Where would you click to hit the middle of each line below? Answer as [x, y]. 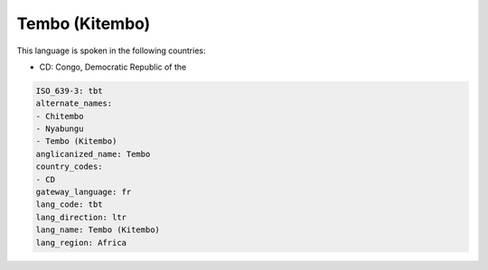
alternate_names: [74, 103]
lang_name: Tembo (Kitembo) [98, 230]
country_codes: [69, 167]
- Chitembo [60, 116]
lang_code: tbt [69, 205]
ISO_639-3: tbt [69, 91]
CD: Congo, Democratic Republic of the [113, 67]
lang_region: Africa [81, 242]
